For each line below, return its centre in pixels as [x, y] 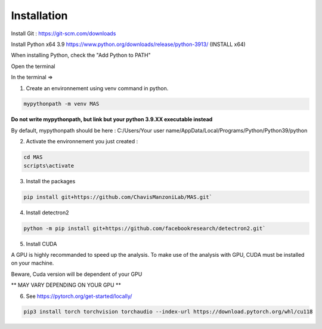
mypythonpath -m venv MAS [61, 104]
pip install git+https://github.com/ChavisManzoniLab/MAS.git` [118, 197]
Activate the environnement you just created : [82, 142]
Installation [39, 16]
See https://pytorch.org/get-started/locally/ [79, 296]
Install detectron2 [47, 213]
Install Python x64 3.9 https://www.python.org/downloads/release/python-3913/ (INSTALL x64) [128, 44]
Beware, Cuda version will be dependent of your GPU [77, 274]
